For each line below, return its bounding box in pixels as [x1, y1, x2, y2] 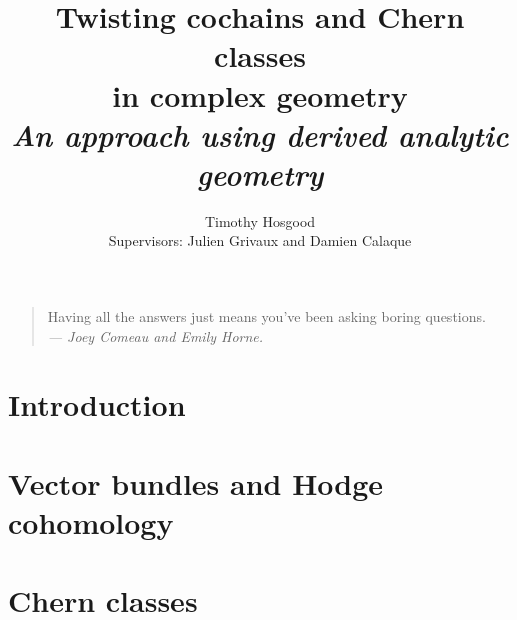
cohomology [8, 502, 174, 542]
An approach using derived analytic [11, 113, 509, 155]
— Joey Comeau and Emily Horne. [47, 325, 264, 346]
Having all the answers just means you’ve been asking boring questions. [47, 306, 486, 327]
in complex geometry [112, 74, 408, 115]
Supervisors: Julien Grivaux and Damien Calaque [108, 230, 412, 251]
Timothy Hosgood [204, 210, 316, 231]
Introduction [8, 384, 186, 425]
